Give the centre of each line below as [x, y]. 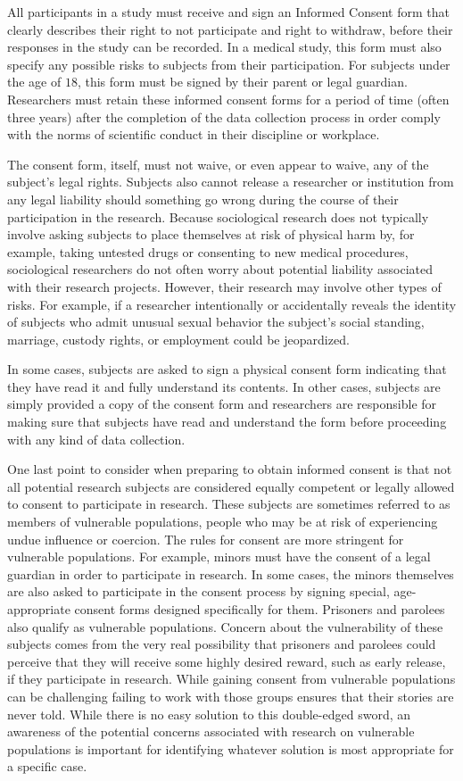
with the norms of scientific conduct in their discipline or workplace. [194, 134]
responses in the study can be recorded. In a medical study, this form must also [224, 47]
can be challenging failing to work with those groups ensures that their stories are [231, 696]
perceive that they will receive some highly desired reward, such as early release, [227, 661]
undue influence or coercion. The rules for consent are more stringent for [206, 539]
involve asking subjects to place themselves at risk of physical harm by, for [211, 234]
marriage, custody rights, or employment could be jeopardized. [178, 339]
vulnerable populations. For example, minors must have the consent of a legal [219, 557]
